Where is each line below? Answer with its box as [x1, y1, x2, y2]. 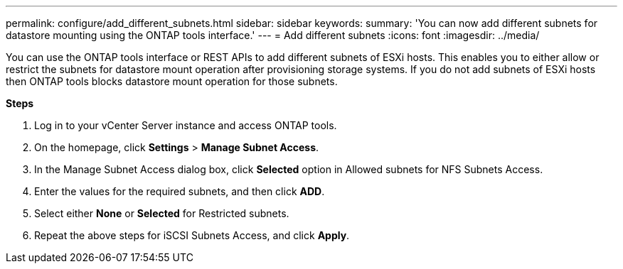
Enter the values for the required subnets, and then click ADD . [34, 185, 325, 197]
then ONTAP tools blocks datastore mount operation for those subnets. [6, 75, 338, 87]
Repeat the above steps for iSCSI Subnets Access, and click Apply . [34, 229, 350, 241]
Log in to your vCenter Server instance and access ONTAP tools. [34, 119, 337, 131]
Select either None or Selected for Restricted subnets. [34, 207, 289, 219]
